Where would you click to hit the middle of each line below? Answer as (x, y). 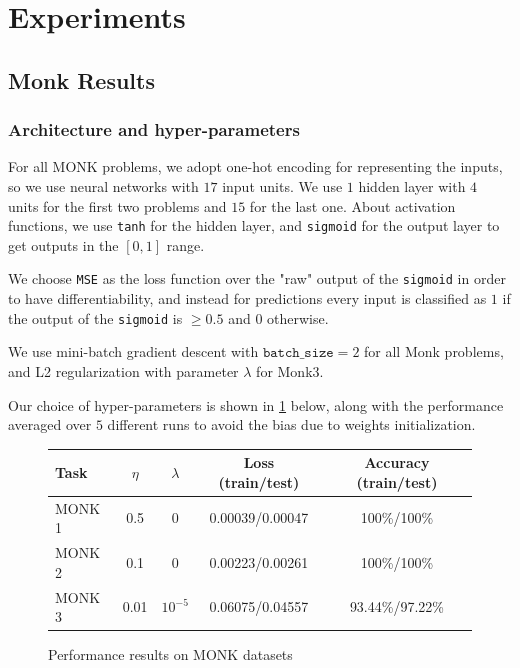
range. (185, 244)
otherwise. (298, 317)
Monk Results (81, 79)
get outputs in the (63, 244)
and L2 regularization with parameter (123, 370)
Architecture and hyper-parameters (154, 129)
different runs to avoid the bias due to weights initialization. (291, 424)
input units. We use (282, 185)
